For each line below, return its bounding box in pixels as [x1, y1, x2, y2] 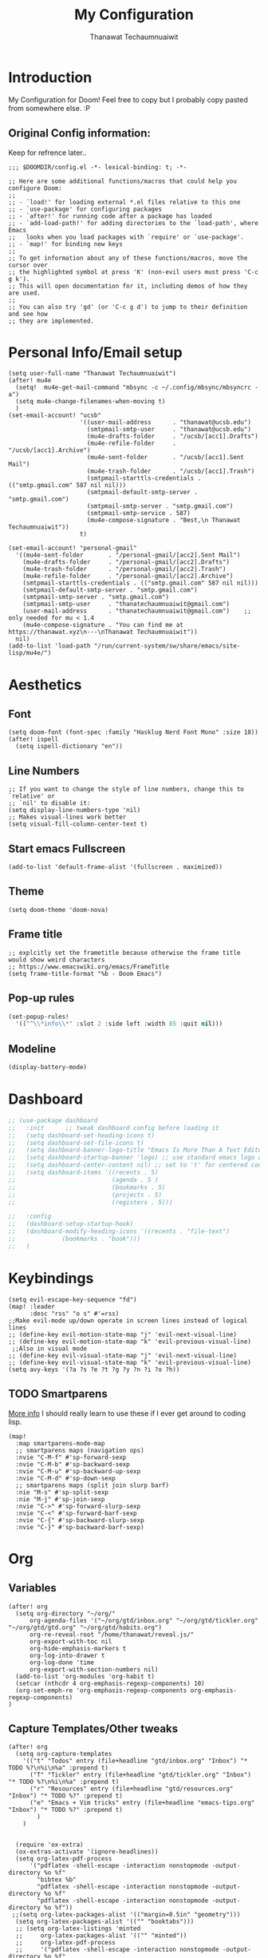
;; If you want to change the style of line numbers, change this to [8, 785, 245, 794]
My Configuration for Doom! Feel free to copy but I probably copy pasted [8, 94, 249, 105]
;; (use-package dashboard [8, 1116, 98, 1124]
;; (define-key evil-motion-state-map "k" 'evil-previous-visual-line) [8, 1338, 251, 1346]
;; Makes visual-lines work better [8, 813, 127, 822]
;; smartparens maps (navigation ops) [15, 1446, 145, 1454]
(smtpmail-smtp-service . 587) [86, 509, 191, 517]
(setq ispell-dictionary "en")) [15, 743, 124, 751]
